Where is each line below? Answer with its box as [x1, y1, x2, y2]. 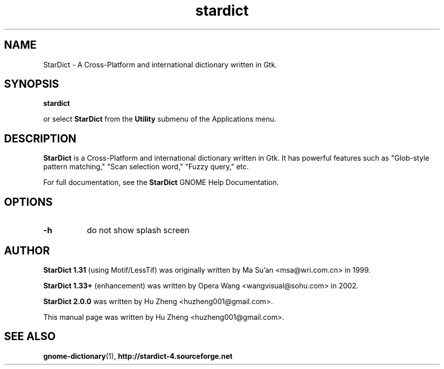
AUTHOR [4, 244, 50, 257]
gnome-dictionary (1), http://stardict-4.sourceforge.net [43, 351, 233, 360]
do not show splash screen [87, 225, 190, 236]
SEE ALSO [4, 330, 56, 343]
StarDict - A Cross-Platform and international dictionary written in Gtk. [43, 60, 277, 69]
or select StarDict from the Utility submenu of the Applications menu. [43, 115, 276, 124]
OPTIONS [4, 195, 53, 208]
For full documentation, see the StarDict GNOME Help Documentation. [43, 178, 279, 187]
